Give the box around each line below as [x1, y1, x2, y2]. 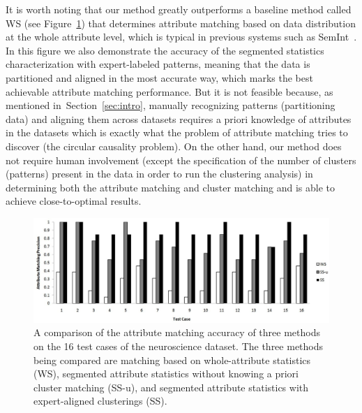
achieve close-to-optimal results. [6, 194, 142, 208]
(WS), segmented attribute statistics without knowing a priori [33, 366, 299, 381]
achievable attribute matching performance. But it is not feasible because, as [6, 84, 333, 99]
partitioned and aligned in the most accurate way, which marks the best [6, 70, 313, 85]
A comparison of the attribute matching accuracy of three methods [33, 325, 320, 340]
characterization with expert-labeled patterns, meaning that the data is [6, 57, 310, 71]
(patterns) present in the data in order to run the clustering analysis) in [6, 166, 313, 181]
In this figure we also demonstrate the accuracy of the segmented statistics [6, 43, 324, 57]
